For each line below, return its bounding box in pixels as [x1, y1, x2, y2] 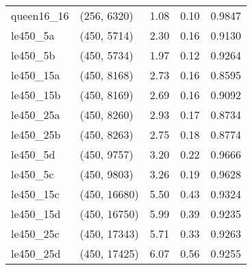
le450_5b [11, 47, 55, 63]
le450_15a [11, 67, 60, 83]
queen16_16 [11, 8, 69, 23]
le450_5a [11, 27, 55, 43]
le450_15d [11, 206, 61, 221]
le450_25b [11, 126, 61, 142]
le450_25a [11, 107, 60, 122]
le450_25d [11, 245, 61, 261]
